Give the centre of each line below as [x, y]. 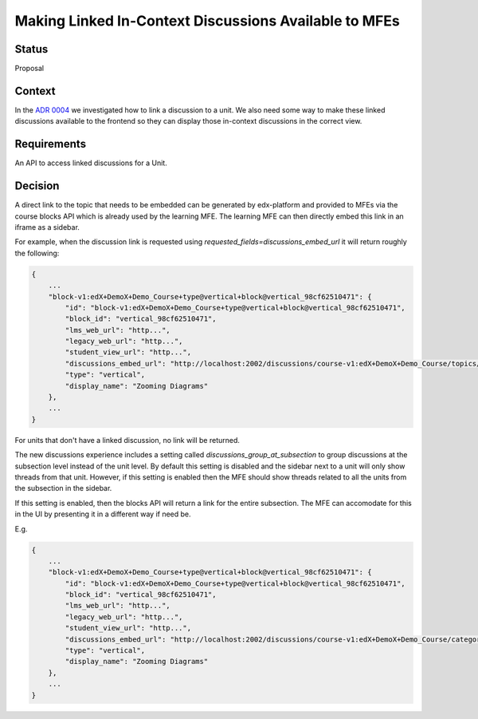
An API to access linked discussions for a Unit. [91, 163]
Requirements [51, 144]
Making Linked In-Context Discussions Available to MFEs [207, 21]
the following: [37, 253]
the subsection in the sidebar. [63, 488]
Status [31, 49]
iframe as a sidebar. [47, 227]
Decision [37, 186]
